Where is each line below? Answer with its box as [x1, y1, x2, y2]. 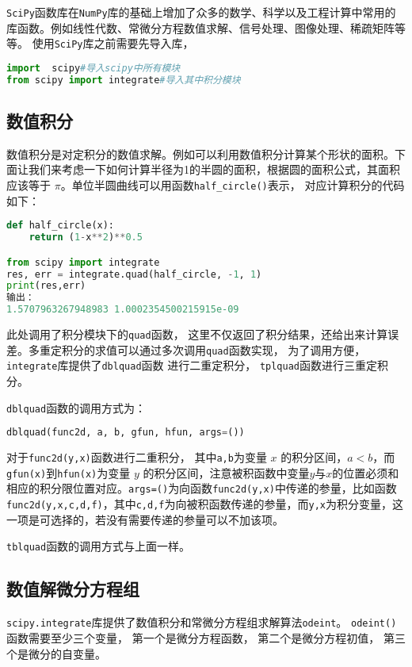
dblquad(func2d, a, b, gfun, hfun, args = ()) [6, 427, 245, 439]
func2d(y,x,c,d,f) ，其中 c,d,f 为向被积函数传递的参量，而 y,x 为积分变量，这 [6, 496, 403, 512]
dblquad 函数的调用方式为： [6, 399, 147, 416]
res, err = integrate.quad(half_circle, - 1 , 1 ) [6, 268, 262, 280]
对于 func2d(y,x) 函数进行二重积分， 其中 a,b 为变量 [6, 449, 267, 466]
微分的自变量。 [28, 645, 106, 661]
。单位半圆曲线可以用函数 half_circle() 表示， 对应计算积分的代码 [60, 177, 405, 194]
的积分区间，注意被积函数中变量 [143, 464, 310, 481]
